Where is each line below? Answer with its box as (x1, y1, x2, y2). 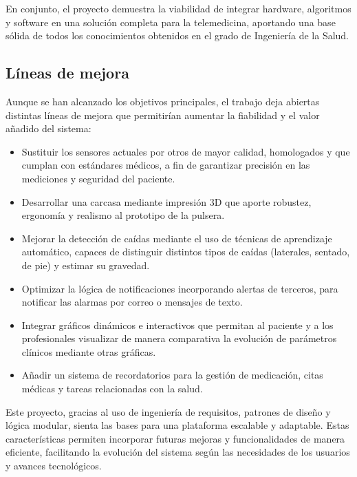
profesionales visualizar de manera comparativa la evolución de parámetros (21, 331, 337, 346)
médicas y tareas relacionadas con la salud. (21, 381, 203, 396)
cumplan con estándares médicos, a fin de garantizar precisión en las (21, 158, 310, 172)
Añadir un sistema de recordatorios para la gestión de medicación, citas (21, 368, 323, 382)
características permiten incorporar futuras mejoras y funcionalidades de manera (6, 431, 345, 445)
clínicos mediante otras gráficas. (21, 344, 156, 359)
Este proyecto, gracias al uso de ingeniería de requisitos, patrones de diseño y (6, 404, 331, 418)
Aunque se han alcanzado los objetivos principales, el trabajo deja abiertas (6, 94, 320, 108)
